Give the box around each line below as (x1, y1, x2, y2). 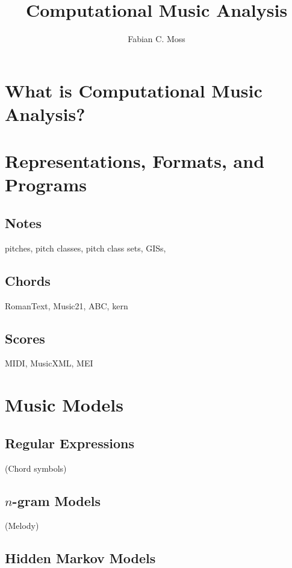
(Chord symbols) (5, 461, 67, 474)
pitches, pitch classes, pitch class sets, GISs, (5, 241, 166, 254)
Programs (5, 172, 87, 197)
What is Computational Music (5, 78, 262, 102)
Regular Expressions (5, 433, 134, 452)
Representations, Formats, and (5, 149, 265, 173)
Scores (5, 329, 45, 347)
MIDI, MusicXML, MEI (5, 357, 93, 369)
